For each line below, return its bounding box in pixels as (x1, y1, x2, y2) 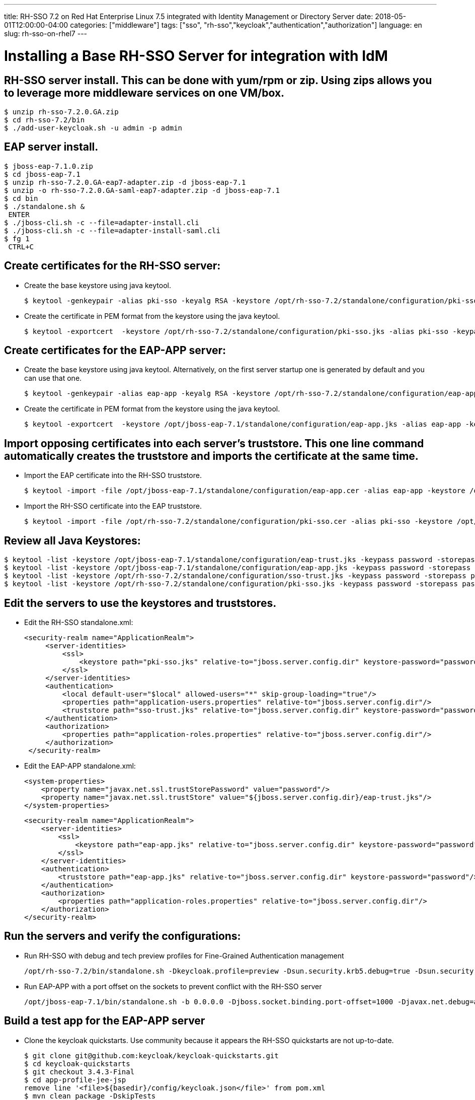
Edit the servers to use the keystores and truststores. (4, 596, 277, 609)
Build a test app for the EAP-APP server (4, 1014, 205, 1027)
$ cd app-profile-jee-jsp (24, 1075, 126, 1084)
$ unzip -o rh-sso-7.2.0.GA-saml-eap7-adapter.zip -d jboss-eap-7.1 (4, 186, 280, 194)
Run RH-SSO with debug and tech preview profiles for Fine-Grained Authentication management (24, 951, 344, 960)
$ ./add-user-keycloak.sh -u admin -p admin (4, 123, 183, 132)
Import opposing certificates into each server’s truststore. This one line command (4, 437, 424, 450)
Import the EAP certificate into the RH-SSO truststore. (24, 471, 202, 480)
